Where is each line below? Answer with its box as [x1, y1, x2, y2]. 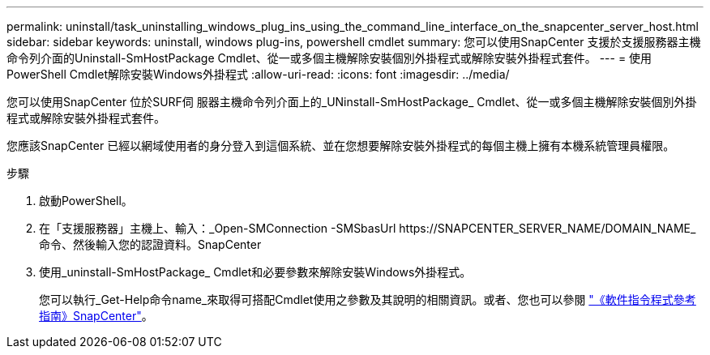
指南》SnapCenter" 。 [39, 309, 153, 323]
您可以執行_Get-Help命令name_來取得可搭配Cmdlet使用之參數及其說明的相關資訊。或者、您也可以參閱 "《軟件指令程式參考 [39, 293, 696, 306]
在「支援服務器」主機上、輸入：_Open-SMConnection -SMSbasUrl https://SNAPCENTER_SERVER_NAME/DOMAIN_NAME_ [39, 221, 696, 235]
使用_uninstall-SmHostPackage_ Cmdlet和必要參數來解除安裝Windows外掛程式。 [39, 265, 472, 279]
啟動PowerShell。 [39, 194, 133, 207]
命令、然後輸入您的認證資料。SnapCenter [39, 237, 262, 251]
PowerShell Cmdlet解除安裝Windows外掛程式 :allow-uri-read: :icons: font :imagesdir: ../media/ [6, 67, 510, 81]
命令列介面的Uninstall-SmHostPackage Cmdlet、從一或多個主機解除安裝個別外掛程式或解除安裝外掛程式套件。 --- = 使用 [6, 51, 652, 65]
